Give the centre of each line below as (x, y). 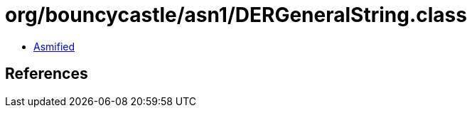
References (47, 74)
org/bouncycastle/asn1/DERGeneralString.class (236, 15)
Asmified (54, 46)
